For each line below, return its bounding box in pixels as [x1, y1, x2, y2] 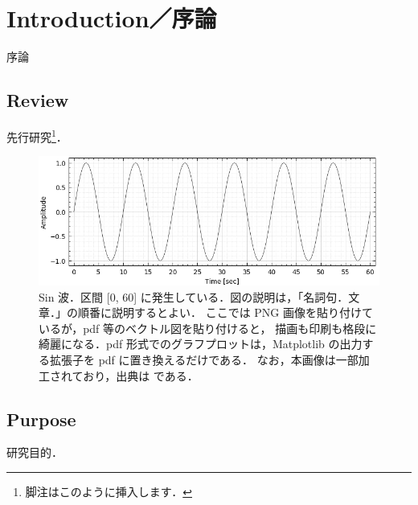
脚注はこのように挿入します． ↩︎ [25, 482, 192, 499]
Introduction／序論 [6, 2, 217, 35]
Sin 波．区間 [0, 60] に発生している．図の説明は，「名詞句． [39, 288, 349, 305]
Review [6, 88, 69, 113]
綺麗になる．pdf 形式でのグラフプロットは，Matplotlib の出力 [39, 335, 363, 352]
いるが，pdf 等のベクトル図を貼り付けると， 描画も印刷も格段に [39, 319, 377, 336]
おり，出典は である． [83, 367, 199, 384]
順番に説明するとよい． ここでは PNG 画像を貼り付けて [77, 304, 374, 321]
